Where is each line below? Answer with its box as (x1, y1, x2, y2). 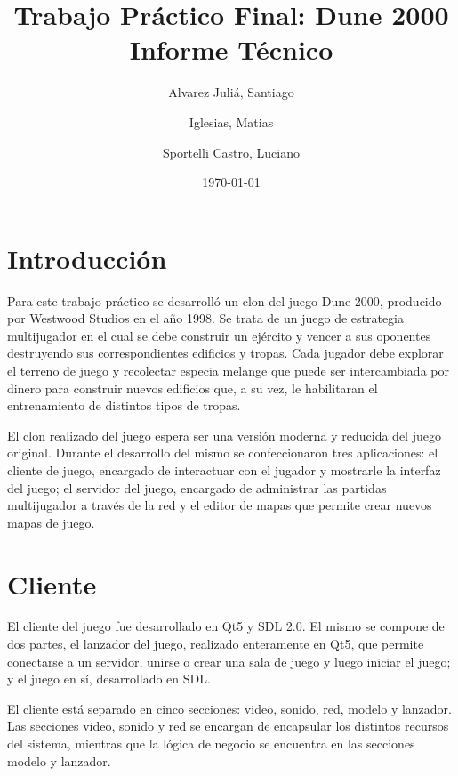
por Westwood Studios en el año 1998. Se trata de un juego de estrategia (7, 309, 405, 327)
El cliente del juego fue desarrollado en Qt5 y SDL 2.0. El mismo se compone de (7, 617, 445, 635)
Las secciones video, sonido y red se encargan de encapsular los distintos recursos (7, 716, 449, 735)
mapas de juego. (7, 513, 95, 531)
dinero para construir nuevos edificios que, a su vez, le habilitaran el (7, 378, 378, 397)
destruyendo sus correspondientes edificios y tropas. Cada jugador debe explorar (7, 344, 444, 362)
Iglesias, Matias (189, 112, 274, 131)
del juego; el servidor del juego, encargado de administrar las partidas (7, 478, 387, 497)
